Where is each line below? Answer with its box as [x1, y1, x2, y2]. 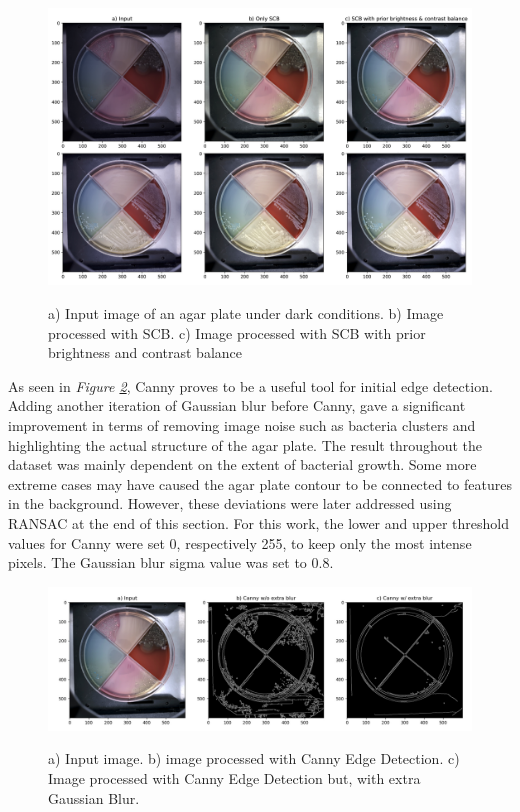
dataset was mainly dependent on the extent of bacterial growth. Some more [8, 454, 477, 475]
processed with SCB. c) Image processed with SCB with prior [48, 322, 426, 343]
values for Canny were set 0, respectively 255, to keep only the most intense [8, 532, 472, 553]
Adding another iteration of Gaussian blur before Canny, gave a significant [8, 395, 466, 416]
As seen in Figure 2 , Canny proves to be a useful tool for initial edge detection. [8, 375, 493, 396]
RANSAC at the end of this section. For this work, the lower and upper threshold [8, 512, 510, 533]
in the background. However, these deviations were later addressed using [8, 493, 452, 514]
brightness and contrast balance [48, 342, 242, 363]
